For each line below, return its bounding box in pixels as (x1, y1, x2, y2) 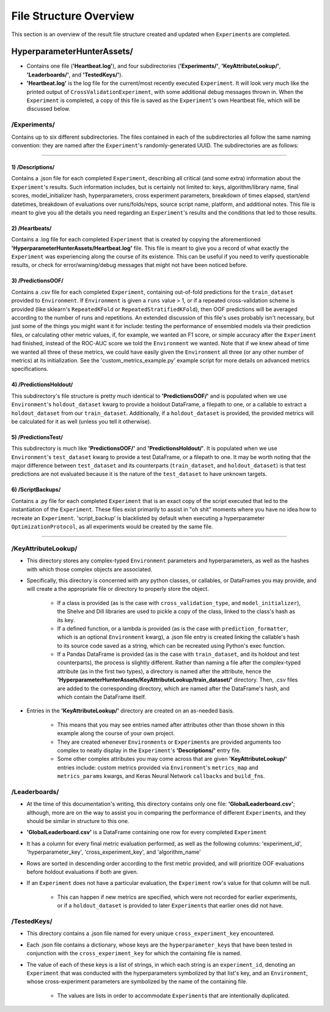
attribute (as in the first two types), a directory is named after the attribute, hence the (57, 667, 271, 675)
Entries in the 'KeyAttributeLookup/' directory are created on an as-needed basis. (26, 707, 235, 714)
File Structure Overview (11, 9, 134, 23)
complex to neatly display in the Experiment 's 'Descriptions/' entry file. (57, 747, 241, 754)
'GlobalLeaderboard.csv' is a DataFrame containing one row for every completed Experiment (26, 829, 267, 836)
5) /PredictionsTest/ (11, 433, 64, 441)
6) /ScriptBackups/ (11, 486, 61, 493)
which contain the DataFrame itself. (57, 694, 147, 701)
